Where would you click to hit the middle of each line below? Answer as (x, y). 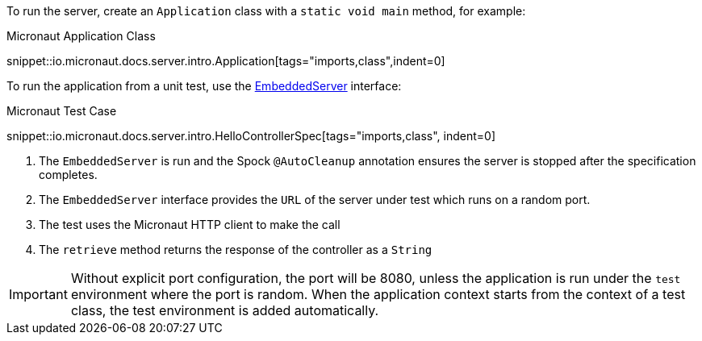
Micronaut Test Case (62, 111)
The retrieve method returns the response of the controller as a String (236, 250)
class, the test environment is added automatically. (225, 310)
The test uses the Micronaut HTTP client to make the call (190, 225)
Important (38, 294)
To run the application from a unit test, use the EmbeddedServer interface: (204, 86)
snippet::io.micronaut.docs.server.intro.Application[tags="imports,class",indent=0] (226, 61)
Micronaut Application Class (81, 36)
